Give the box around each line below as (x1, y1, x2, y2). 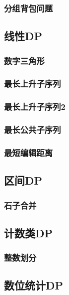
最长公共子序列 (4, 123, 61, 136)
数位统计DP (4, 277, 64, 293)
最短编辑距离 (4, 146, 53, 159)
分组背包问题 (4, 2, 53, 14)
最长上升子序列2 (4, 100, 66, 113)
